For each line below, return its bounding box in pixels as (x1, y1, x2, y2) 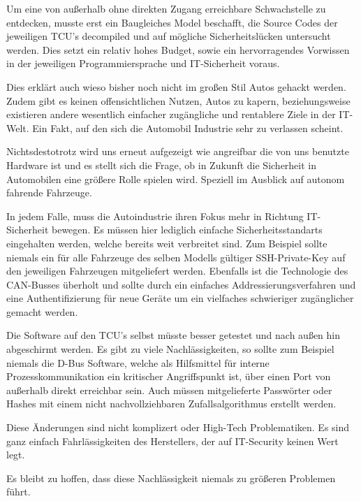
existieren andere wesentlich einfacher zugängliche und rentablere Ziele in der (6, 107, 336, 122)
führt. (6, 484, 31, 499)
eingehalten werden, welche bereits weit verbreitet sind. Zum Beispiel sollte (6, 235, 327, 250)
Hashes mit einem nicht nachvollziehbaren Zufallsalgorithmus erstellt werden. (6, 396, 337, 411)
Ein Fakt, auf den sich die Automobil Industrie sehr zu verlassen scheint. (32, 120, 344, 135)
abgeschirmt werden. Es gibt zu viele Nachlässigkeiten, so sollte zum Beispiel (6, 342, 334, 356)
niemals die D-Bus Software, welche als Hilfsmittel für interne (6, 355, 270, 370)
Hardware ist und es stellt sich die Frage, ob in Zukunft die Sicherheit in (6, 157, 317, 172)
